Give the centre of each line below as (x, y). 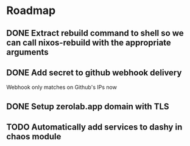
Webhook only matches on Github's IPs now (62, 87)
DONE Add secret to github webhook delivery (94, 73)
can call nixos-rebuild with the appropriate (89, 42)
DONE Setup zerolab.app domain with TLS (88, 106)
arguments (27, 52)
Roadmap (31, 11)
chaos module (34, 137)
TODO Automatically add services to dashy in (94, 127)
